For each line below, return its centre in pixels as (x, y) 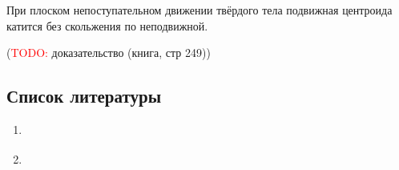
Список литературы (84, 96)
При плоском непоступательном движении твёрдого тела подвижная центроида (199, 10)
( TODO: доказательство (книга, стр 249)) (109, 53)
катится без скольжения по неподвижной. (107, 25)
